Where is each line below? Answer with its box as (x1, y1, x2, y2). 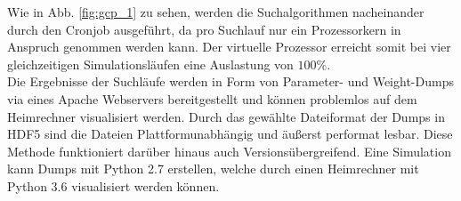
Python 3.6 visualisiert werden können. (7, 176, 220, 195)
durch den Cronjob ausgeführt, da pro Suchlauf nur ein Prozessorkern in (7, 20, 401, 38)
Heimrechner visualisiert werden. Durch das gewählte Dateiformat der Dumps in (7, 107, 445, 125)
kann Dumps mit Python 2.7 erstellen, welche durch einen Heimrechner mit (7, 159, 419, 178)
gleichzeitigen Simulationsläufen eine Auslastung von (7, 54, 294, 73)
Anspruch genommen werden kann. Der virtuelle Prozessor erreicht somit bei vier (7, 37, 451, 56)
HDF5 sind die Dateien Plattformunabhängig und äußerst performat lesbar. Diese (7, 125, 453, 143)
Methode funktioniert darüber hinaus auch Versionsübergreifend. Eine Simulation (7, 141, 451, 160)
